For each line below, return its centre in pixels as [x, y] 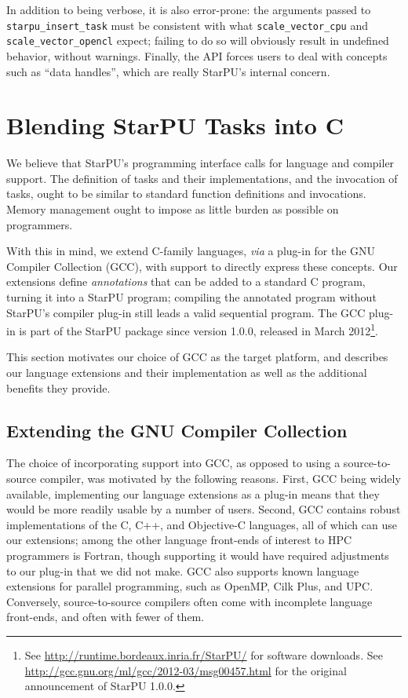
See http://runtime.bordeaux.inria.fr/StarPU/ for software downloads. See [204, 654]
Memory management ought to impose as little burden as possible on [173, 209]
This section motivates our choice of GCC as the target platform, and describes [197, 357]
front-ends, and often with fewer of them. [106, 617]
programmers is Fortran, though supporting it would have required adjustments [198, 555]
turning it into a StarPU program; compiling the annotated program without [191, 296]
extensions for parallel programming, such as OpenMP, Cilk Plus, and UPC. [190, 586]
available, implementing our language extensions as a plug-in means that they [193, 493]
